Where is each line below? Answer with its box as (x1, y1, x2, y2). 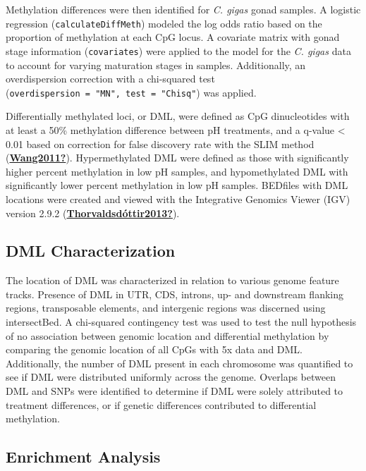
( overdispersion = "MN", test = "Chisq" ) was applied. (6, 85, 257, 99)
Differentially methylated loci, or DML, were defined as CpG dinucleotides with (6, 109, 350, 123)
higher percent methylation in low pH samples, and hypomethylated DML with (6, 164, 348, 178)
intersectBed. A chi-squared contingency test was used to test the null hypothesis (6, 314, 357, 329)
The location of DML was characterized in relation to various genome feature (6, 273, 339, 288)
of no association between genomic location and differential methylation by (6, 328, 329, 343)
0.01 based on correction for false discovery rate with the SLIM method (6, 136, 315, 151)
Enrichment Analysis (6, 446, 161, 467)
